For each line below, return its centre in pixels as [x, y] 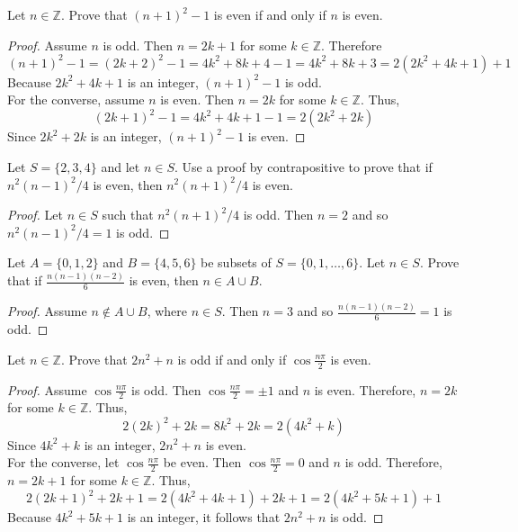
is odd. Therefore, [393, 462]
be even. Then [202, 462]
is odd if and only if [232, 359]
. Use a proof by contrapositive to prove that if [304, 166]
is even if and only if [270, 14]
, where [167, 311]
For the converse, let [63, 462]
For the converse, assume [76, 99]
